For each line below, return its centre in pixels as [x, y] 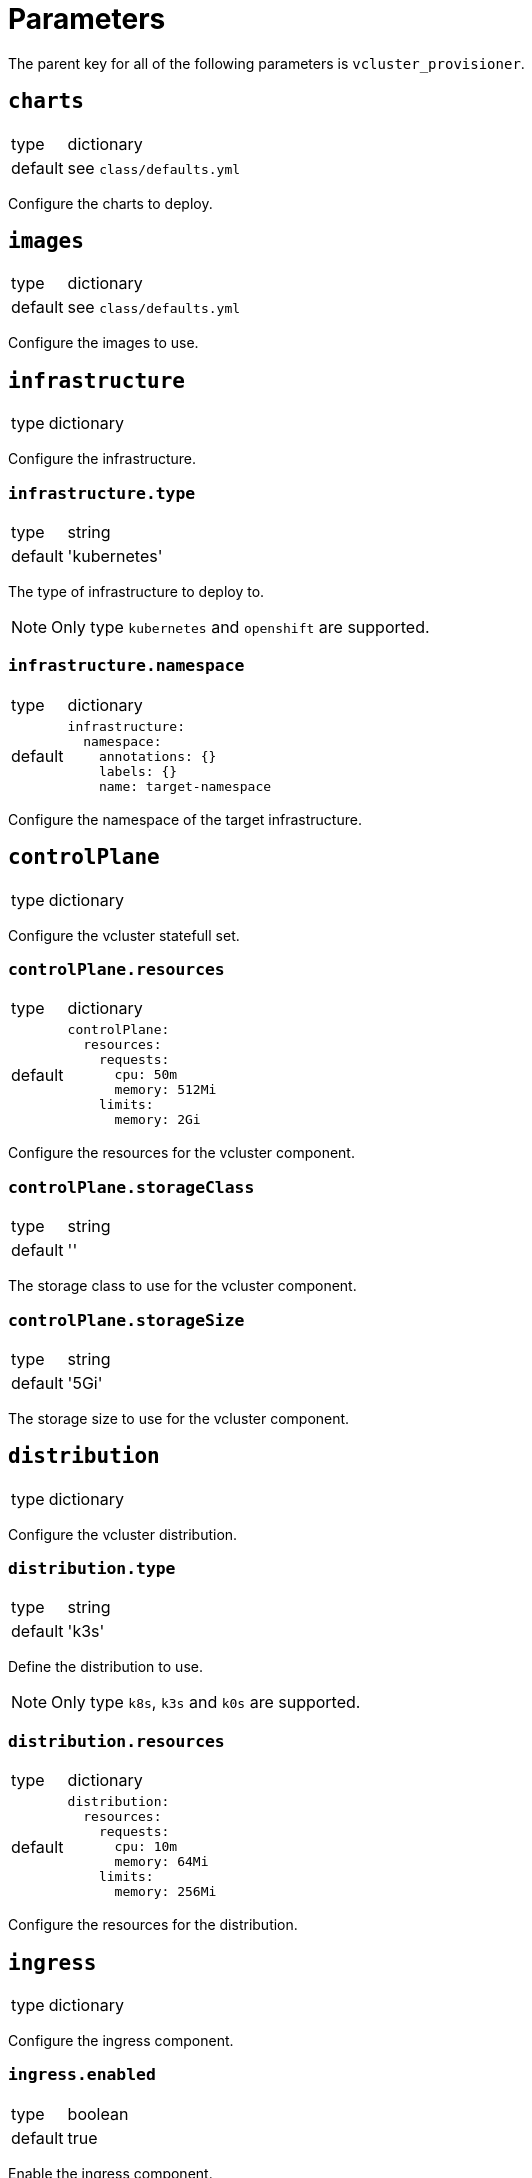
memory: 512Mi [165, 1090]
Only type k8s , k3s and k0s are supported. [206, 1702]
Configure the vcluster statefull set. [124, 935]
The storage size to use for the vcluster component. [179, 1418]
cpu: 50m [146, 1075]
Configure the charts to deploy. [110, 203]
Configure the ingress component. [121, 2041]
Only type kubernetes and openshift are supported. [240, 627]
